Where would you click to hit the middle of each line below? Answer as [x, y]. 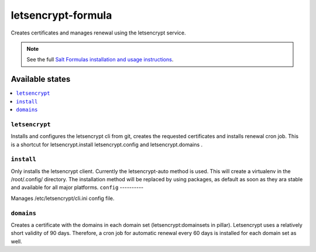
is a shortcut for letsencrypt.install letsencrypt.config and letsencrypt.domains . [107, 144]
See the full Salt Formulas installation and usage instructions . [100, 60]
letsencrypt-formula [61, 15]
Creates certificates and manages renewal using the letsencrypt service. [99, 33]
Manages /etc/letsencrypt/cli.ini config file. [63, 198]
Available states [41, 79]
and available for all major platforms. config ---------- [77, 188]
